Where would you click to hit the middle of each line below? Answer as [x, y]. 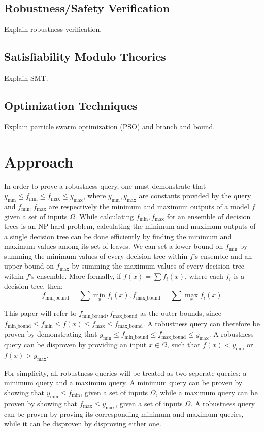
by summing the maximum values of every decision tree [158, 266]
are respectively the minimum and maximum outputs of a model [149, 206]
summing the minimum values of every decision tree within [96, 256]
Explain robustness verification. [53, 29]
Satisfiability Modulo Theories [85, 57]
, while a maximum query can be [207, 392]
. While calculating [104, 216]
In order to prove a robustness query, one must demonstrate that [105, 186]
